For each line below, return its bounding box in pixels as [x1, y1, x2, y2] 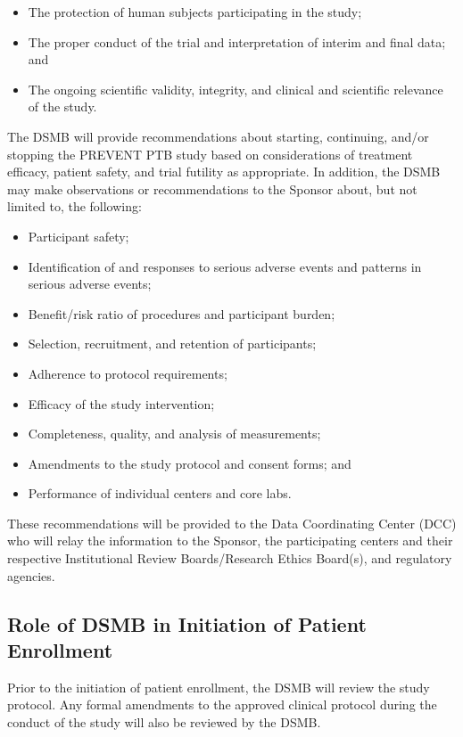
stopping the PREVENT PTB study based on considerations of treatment [7, 144, 413, 163]
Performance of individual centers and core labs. [28, 484, 292, 503]
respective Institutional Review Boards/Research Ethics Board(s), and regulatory [7, 549, 452, 568]
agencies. [7, 566, 55, 585]
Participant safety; [28, 226, 129, 245]
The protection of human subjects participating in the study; [28, 3, 362, 20]
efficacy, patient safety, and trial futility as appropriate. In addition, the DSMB [7, 162, 441, 181]
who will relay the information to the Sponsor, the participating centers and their [7, 531, 453, 550]
